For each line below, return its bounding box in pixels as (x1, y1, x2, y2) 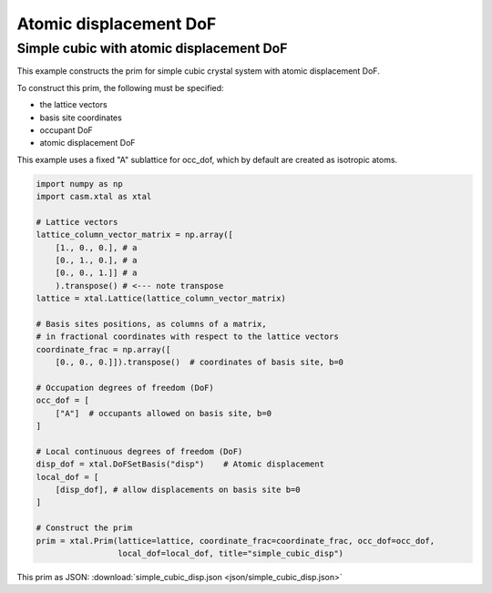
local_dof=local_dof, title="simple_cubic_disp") (117, 548, 344, 559)
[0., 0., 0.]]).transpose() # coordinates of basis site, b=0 (55, 357, 344, 368)
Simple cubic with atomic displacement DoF (16, 40, 288, 56)
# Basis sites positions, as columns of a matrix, (36, 319, 268, 330)
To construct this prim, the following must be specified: (16, 82, 224, 93)
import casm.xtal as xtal (36, 191, 152, 202)
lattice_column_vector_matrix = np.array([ (36, 230, 234, 240)
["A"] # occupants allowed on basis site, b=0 (55, 408, 272, 418)
